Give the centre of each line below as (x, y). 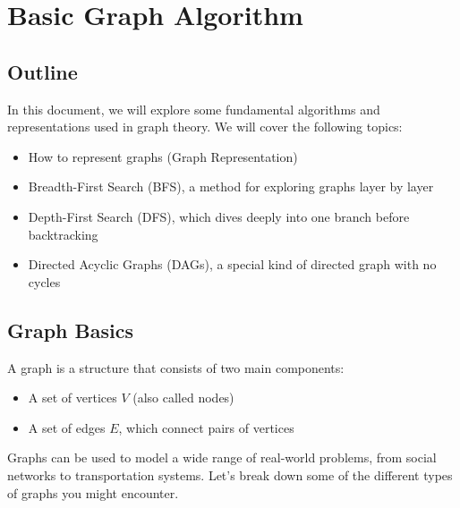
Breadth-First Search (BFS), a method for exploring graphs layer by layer (231, 186)
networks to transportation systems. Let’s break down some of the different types (230, 474)
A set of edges (67, 427)
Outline (43, 71)
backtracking (63, 234)
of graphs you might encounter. (93, 492)
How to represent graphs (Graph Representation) (163, 156)
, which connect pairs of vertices (206, 427)
